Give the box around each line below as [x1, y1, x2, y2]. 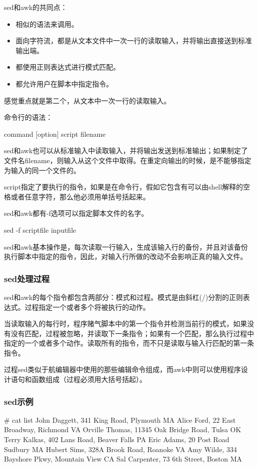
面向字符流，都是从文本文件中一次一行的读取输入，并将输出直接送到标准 [15, 35, 252, 46]
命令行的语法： [4, 112, 53, 122]
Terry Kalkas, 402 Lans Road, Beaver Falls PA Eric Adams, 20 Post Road [4, 434, 229, 445]
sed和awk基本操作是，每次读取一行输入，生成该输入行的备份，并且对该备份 [4, 241, 248, 252]
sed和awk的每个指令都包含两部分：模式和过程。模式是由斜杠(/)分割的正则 [4, 291, 243, 302]
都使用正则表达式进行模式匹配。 [15, 62, 120, 72]
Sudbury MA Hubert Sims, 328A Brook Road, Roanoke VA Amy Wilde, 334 [4, 444, 237, 454]
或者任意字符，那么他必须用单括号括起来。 [10, 191, 150, 201]
